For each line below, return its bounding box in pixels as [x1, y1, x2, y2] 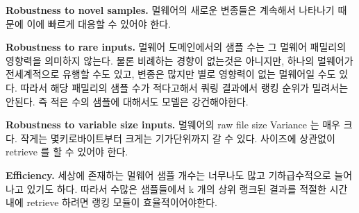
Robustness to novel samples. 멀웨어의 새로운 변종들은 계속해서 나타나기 [6, 3, 335, 17]
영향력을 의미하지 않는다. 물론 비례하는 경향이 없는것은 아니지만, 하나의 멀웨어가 [6, 53, 353, 67]
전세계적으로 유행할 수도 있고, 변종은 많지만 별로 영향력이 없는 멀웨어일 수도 [6, 67, 336, 81]
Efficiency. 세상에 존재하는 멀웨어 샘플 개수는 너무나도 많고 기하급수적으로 [6, 167, 331, 182]
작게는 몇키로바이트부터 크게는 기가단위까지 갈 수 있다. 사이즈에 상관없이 [20, 130, 335, 145]
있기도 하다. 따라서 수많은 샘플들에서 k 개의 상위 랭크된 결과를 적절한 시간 [26, 181, 348, 196]
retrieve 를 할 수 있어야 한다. [6, 144, 128, 159]
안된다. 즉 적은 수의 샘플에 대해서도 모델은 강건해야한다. [6, 94, 249, 108]
